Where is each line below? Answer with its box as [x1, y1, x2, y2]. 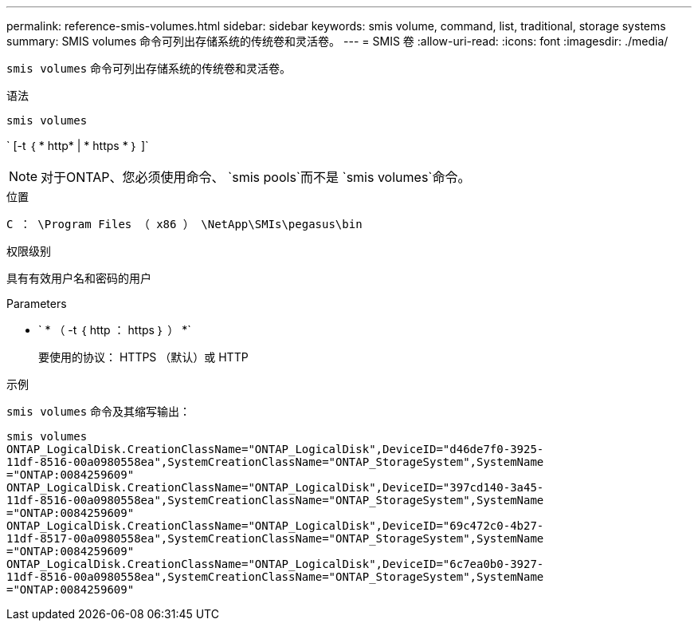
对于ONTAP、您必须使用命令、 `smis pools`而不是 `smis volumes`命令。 [41, 169, 471, 185]
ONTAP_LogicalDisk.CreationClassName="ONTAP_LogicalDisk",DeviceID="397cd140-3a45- [6, 481, 544, 494]
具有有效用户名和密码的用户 [6, 271, 151, 285]
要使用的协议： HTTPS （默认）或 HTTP [38, 350, 249, 364]
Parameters [6, 297, 67, 310]
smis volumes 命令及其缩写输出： [6, 404, 191, 418]
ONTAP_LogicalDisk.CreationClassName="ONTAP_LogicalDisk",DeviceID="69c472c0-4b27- [6, 519, 544, 532]
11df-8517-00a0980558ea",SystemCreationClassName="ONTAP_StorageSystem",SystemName [6, 532, 544, 545]
